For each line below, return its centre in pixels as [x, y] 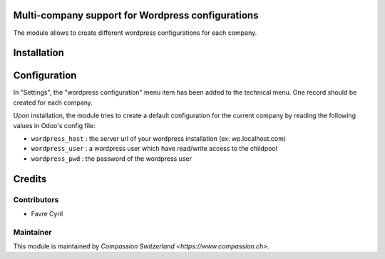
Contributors [36, 199]
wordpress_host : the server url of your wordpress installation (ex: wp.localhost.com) [159, 138]
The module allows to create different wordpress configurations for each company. [135, 33]
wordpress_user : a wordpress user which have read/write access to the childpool [154, 149]
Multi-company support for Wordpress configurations [136, 15]
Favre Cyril [47, 213]
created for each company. [53, 102]
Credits [30, 179]
